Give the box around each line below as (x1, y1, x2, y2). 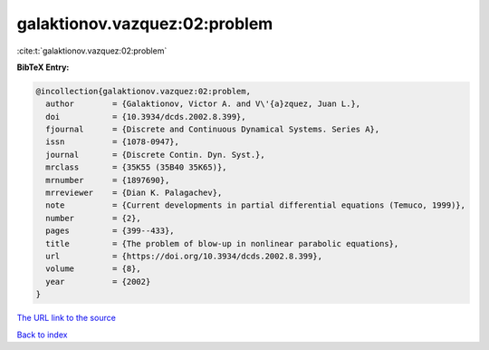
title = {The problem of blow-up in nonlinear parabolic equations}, (45, 238, 399, 248)
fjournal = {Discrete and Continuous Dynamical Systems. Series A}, (45, 124, 380, 135)
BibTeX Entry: (16, 62, 70, 73)
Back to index (16, 329, 68, 340)
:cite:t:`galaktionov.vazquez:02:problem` (16, 45, 168, 56)
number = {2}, (45, 213, 142, 223)
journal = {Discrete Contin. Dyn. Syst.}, (45, 150, 266, 160)
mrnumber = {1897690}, (45, 175, 170, 185)
